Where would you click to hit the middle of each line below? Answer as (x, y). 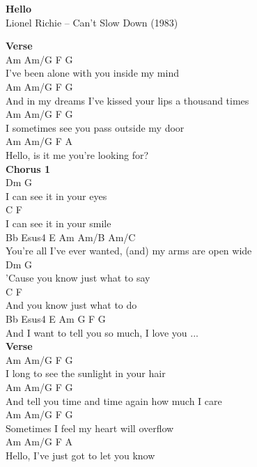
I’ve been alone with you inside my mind (92, 73)
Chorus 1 (28, 168)
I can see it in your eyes (56, 196)
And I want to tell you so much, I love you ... (102, 332)
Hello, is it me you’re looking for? (77, 154)
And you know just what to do (71, 305)
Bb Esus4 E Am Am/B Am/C (71, 237)
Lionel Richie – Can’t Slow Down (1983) (92, 22)
